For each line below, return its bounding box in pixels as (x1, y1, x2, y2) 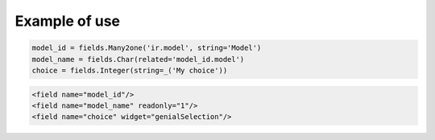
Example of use (14, 12, 121, 30)
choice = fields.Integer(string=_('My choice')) (31, 65, 228, 75)
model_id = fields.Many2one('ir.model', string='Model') (31, 43, 262, 52)
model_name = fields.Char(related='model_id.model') (31, 55, 245, 64)
